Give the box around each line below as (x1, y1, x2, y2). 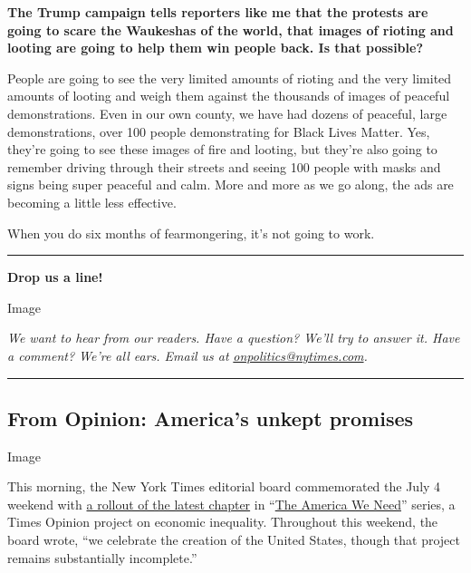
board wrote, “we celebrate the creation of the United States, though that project (7, 530, 460, 549)
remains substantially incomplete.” (7, 548, 197, 567)
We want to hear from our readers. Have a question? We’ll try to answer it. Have (7, 328, 460, 347)
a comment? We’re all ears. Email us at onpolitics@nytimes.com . (7, 345, 368, 364)
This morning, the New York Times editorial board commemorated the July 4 (7, 477, 441, 496)
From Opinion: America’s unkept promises (7, 403, 414, 432)
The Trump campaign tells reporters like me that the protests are (7, 3, 428, 21)
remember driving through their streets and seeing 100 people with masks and (7, 157, 441, 176)
